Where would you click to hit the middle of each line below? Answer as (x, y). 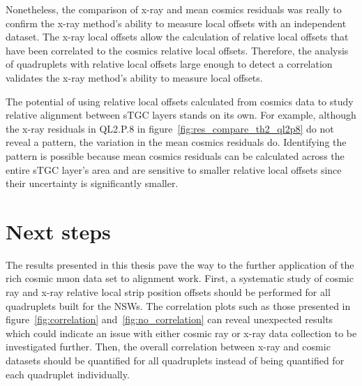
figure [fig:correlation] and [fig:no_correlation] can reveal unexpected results (169, 319)
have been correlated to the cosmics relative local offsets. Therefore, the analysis (177, 50)
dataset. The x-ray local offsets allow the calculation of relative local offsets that (177, 37)
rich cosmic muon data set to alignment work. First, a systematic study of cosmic (180, 278)
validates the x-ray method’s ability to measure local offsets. (134, 77)
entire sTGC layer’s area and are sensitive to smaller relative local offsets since (174, 169)
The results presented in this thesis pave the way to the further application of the (180, 264)
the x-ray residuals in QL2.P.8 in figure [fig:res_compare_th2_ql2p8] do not (170, 128)
